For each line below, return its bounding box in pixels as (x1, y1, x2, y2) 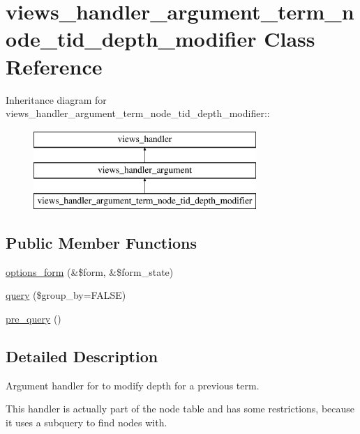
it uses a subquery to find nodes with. (6, 415, 167, 430)
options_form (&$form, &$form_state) (6, 264, 174, 279)
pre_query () (6, 311, 61, 326)
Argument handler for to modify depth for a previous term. (6, 378, 260, 392)
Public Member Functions (6, 232, 197, 254)
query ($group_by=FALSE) (6, 288, 126, 302)
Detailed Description (6, 346, 158, 367)
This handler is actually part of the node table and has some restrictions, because (6, 401, 355, 416)
